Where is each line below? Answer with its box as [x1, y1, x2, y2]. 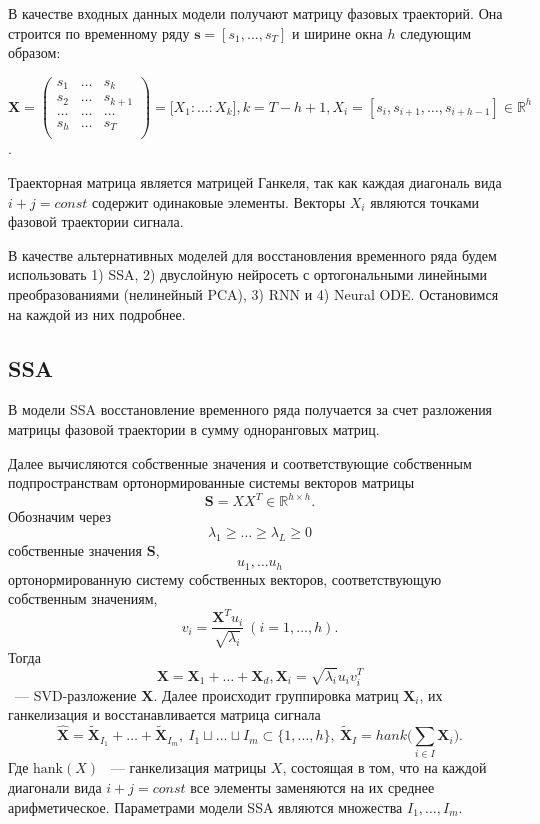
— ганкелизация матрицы [110, 757, 267, 778]
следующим [400, 22, 472, 43]
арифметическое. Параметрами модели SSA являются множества [8, 796, 403, 817]
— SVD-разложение [14, 684, 137, 705]
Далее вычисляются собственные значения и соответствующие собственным [8, 452, 472, 473]
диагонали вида [8, 777, 102, 798]
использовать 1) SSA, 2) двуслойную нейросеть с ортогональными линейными [8, 264, 488, 285]
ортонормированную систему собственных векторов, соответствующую [8, 568, 442, 589]
